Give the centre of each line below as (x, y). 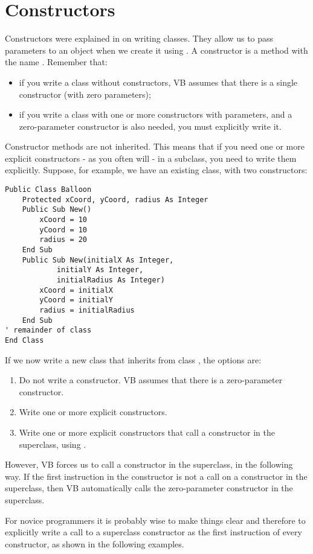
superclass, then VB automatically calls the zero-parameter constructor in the (149, 488)
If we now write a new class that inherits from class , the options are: (133, 359)
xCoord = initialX (76, 290)
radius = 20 (63, 240)
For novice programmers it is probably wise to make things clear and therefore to (155, 520)
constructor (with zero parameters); (85, 94)
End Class (24, 340)
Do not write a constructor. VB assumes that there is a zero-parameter (151, 380)
